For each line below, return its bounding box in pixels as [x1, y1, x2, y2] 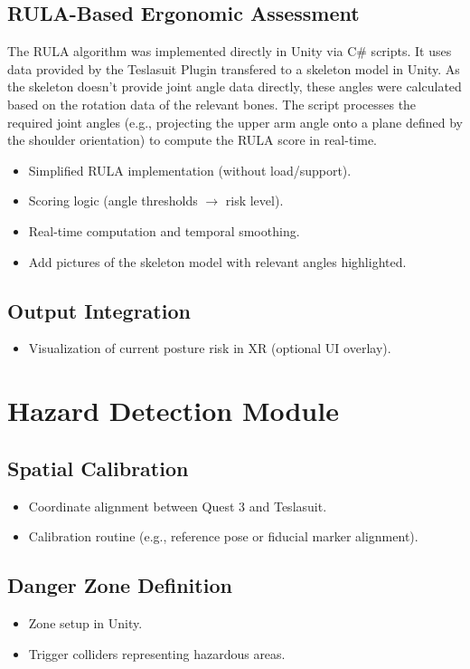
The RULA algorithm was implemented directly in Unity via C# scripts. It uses [7, 42, 452, 61]
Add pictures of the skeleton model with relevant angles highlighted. [28, 252, 407, 271]
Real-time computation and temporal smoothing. [28, 221, 300, 240]
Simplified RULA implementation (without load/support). [28, 160, 352, 179]
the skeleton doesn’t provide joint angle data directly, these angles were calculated [7, 77, 462, 96]
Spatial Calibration [7, 454, 189, 482]
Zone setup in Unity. [28, 613, 143, 632]
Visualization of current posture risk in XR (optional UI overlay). [28, 339, 391, 358]
